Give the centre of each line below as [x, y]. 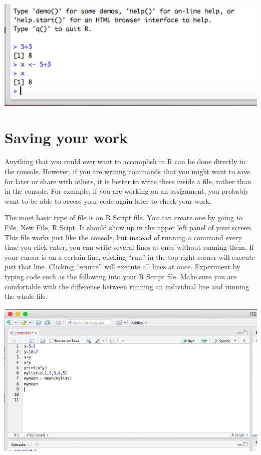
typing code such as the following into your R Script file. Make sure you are [121, 276]
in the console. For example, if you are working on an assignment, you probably [127, 191]
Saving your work [66, 137]
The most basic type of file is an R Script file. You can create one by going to [123, 217]
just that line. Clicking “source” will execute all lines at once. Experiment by [122, 267]
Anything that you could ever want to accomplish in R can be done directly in [125, 161]
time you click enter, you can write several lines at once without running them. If [129, 247]
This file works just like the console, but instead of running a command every [123, 237]
